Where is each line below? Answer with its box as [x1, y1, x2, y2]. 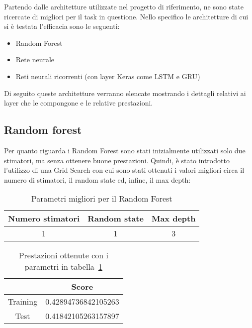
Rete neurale [15, 54, 55, 65]
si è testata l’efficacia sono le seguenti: [4, 21, 120, 31]
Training [8, 296, 38, 308]
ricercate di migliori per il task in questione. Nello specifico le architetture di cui [4, 11, 249, 21]
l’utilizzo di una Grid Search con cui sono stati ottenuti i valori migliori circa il [4, 165, 245, 175]
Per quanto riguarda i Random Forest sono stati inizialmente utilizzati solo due [4, 145, 246, 155]
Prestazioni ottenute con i [18, 249, 108, 261]
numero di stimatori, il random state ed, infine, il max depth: [4, 174, 191, 185]
